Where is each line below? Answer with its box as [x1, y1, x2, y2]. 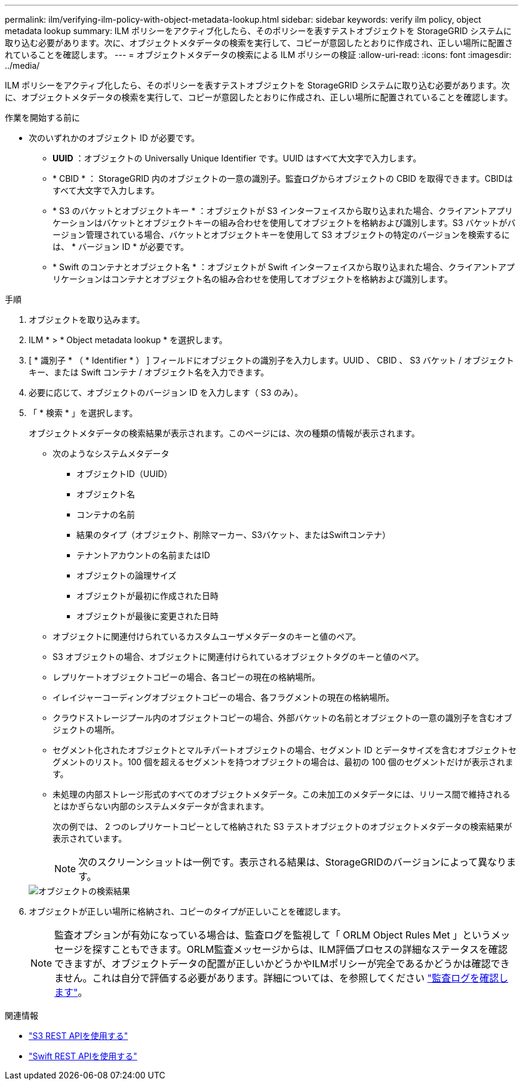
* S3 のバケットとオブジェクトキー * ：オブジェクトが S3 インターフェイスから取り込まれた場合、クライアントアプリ [53, 206, 513, 216]
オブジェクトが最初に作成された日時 [76, 591, 219, 601]
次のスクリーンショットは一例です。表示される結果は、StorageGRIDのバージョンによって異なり [78, 856, 507, 868]
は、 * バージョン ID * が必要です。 [53, 242, 189, 252]
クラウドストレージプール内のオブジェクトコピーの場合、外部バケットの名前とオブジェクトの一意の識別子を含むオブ [53, 713, 512, 723]
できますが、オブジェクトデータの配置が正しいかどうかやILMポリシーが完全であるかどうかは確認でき [54, 958, 510, 970]
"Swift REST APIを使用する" [29, 1051, 137, 1061]
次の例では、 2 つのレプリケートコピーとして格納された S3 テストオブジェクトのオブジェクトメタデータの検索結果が [53, 821, 512, 832]
